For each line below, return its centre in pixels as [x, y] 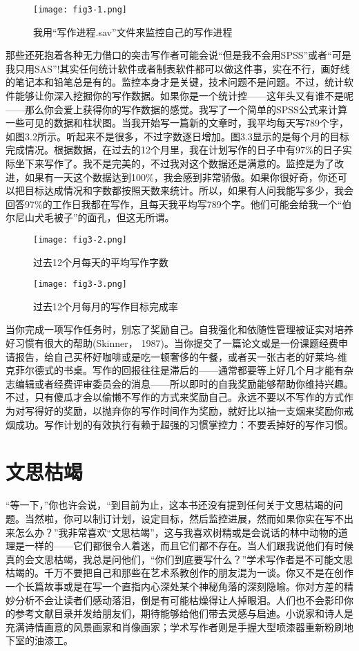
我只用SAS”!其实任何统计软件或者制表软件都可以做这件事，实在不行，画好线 [178, 68]
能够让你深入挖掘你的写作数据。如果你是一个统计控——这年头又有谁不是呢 [184, 96]
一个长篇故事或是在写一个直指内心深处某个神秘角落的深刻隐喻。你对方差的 [175, 586]
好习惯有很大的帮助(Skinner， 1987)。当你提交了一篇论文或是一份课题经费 [172, 343]
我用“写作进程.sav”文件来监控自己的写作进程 [133, 31]
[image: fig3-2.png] [80, 239]
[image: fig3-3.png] [80, 284]
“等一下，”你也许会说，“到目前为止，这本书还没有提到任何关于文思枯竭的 [169, 505]
